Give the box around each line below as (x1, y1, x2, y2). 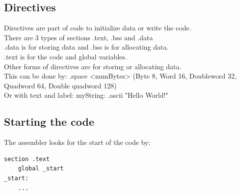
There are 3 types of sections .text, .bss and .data (4, 32, 153, 42)
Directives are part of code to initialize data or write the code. (4, 23, 191, 33)
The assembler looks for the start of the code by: (4, 137, 151, 147)
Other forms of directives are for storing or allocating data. (4, 61, 182, 71)
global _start (18, 165, 64, 172)
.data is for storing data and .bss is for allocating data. (4, 42, 169, 52)
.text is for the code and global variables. (4, 51, 127, 61)
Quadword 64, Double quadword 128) (4, 80, 117, 90)
